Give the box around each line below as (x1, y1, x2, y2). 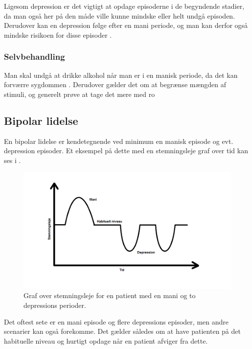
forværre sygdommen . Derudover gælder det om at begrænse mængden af (4, 79, 227, 90)
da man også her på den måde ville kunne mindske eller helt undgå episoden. (4, 10, 235, 21)
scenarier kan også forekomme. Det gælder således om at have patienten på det (4, 326, 241, 336)
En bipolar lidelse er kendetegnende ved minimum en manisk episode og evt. (4, 136, 233, 146)
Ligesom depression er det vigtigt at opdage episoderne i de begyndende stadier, (4, 1, 245, 11)
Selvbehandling (4, 50, 65, 63)
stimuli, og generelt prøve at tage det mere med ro (4, 89, 155, 99)
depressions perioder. (23, 300, 86, 310)
